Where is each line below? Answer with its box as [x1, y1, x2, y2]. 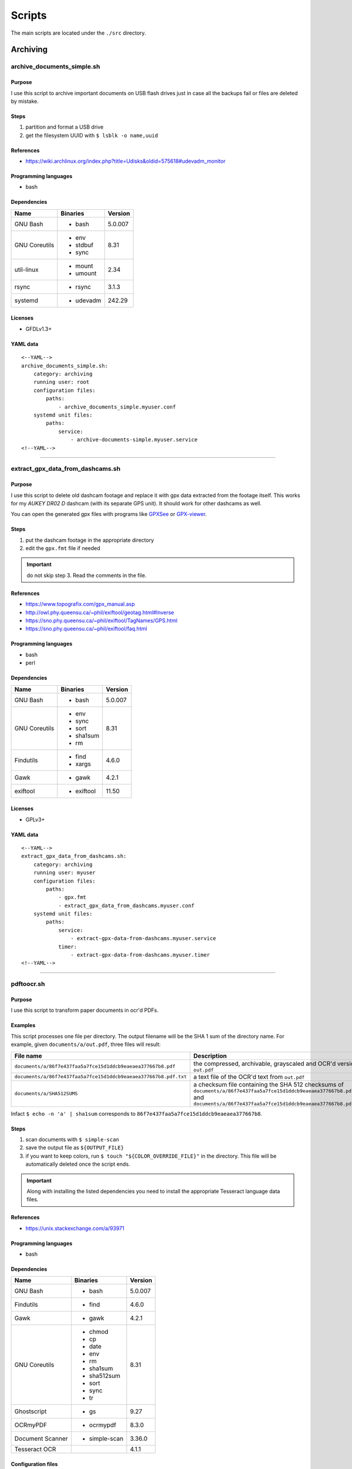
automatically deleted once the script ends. [25, 1161, 130, 1168]
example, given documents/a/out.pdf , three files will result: [11, 1041, 161, 1048]
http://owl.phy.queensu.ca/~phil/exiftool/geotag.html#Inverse [25, 609, 174, 616]
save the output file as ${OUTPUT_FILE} [25, 1144, 124, 1151]
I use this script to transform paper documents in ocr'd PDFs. [11, 1007, 159, 1014]
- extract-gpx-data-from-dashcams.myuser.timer [70, 952, 211, 958]
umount [75, 269, 97, 277]
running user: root [33, 379, 90, 385]
